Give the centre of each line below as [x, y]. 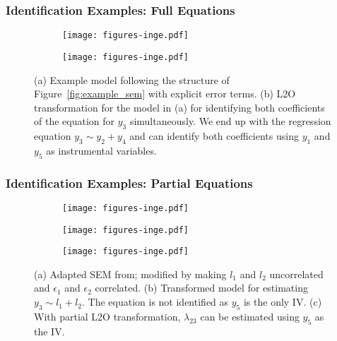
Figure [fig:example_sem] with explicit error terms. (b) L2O [165, 94]
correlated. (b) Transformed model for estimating [201, 288]
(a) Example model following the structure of [132, 79]
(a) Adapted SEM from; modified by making [130, 274]
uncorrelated [296, 274]
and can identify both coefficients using [214, 136]
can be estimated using [250, 316]
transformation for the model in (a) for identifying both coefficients [179, 107]
